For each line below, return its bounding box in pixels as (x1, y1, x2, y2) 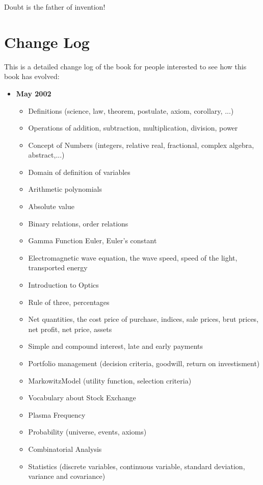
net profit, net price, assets (28, 323, 112, 334)
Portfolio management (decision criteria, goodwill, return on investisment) (28, 358, 260, 368)
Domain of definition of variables (28, 166, 130, 177)
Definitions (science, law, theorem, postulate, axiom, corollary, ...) (28, 105, 234, 116)
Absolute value (28, 201, 74, 212)
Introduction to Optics (28, 279, 99, 290)
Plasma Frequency (28, 409, 86, 420)
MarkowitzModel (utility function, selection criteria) (28, 375, 192, 386)
